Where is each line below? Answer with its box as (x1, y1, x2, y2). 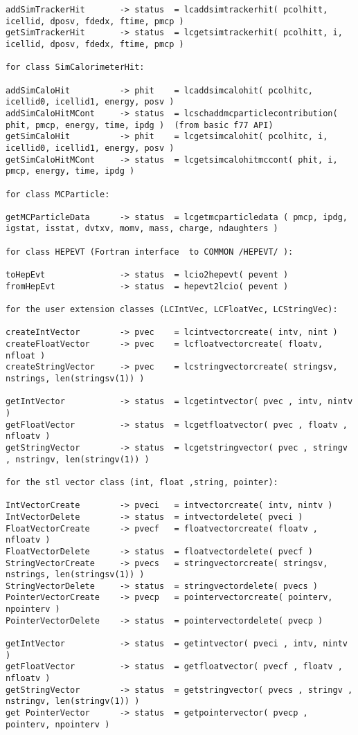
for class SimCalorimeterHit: (6, 62, 145, 73)
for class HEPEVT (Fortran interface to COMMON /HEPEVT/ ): (6, 246, 294, 257)
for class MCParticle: (6, 189, 110, 199)
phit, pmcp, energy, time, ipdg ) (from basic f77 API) (6, 120, 274, 130)
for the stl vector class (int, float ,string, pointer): (6, 477, 278, 487)
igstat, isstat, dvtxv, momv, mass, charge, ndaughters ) (6, 224, 278, 234)
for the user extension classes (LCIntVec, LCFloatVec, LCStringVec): (6, 305, 338, 315)
